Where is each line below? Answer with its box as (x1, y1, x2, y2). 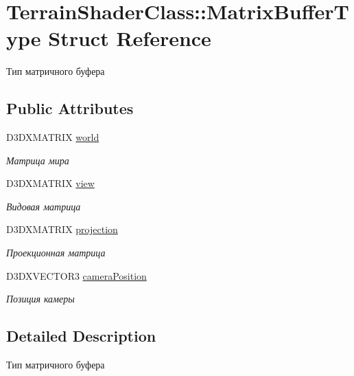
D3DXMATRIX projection (6, 222, 118, 236)
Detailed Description (6, 325, 156, 346)
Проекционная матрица (6, 245, 106, 260)
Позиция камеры (6, 291, 75, 306)
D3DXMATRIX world (6, 130, 99, 144)
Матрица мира (6, 153, 69, 167)
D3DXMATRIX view (6, 176, 95, 190)
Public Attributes (6, 98, 134, 119)
